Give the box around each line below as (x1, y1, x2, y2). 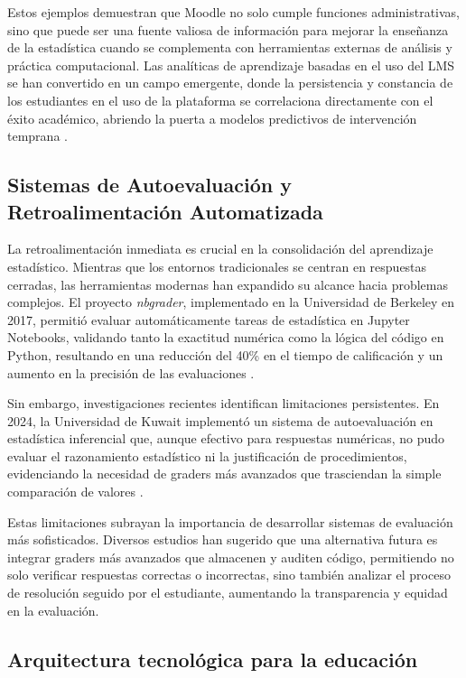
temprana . (7, 126, 68, 145)
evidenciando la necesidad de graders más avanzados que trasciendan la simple (7, 464, 442, 483)
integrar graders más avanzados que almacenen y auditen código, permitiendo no (7, 547, 454, 566)
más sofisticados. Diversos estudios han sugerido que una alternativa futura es (7, 530, 438, 549)
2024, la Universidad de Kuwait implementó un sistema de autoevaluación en (7, 411, 433, 430)
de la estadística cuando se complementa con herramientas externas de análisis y (7, 38, 452, 57)
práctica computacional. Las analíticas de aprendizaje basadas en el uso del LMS (7, 55, 455, 74)
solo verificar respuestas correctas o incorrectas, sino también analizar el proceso (7, 565, 451, 584)
